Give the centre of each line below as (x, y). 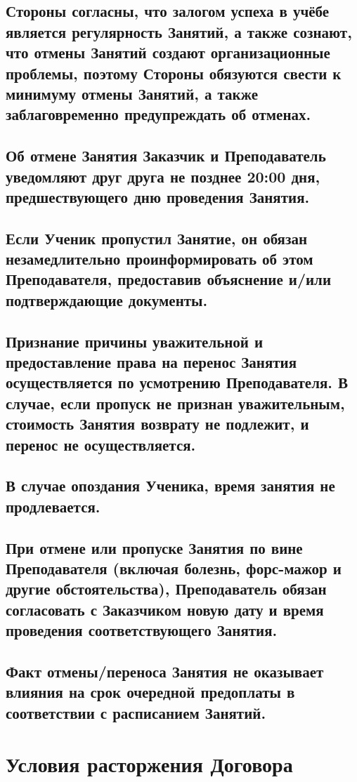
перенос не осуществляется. (101, 444)
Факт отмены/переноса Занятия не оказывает (165, 671)
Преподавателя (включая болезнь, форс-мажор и (174, 568)
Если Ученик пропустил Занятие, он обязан (157, 238)
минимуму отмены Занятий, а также (132, 93)
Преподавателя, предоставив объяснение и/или (168, 279)
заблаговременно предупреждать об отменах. (158, 114)
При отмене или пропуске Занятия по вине (154, 547)
